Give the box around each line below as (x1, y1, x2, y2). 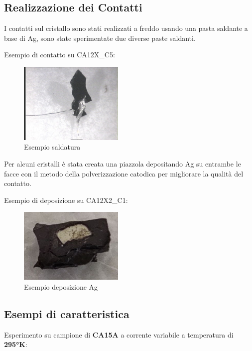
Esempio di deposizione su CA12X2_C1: (4, 194, 128, 205)
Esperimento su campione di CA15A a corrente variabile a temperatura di (4, 329, 234, 340)
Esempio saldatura (24, 142, 81, 152)
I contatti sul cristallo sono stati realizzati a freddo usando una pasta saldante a (4, 23, 248, 33)
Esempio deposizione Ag (24, 281, 98, 292)
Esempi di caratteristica (4, 306, 129, 321)
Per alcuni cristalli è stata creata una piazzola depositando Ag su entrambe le (4, 158, 241, 169)
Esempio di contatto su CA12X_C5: (4, 49, 115, 60)
